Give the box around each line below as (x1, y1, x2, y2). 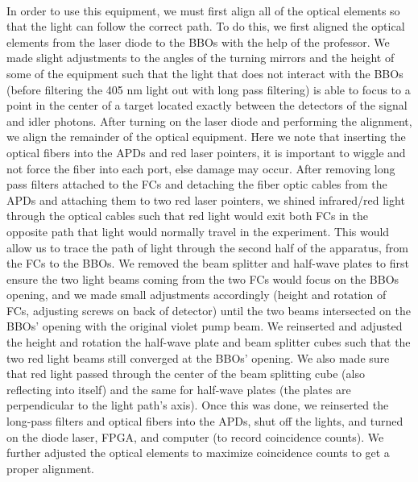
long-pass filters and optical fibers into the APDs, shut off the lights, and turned (6, 413, 404, 430)
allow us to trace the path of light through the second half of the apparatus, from (6, 239, 408, 256)
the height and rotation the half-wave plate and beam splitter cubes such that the (6, 334, 411, 351)
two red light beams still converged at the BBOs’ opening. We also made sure (6, 349, 390, 366)
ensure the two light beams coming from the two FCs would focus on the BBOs (6, 270, 399, 287)
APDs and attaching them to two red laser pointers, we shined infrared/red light (6, 191, 405, 208)
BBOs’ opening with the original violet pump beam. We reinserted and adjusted (6, 318, 403, 334)
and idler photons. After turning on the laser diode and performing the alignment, (6, 112, 412, 129)
